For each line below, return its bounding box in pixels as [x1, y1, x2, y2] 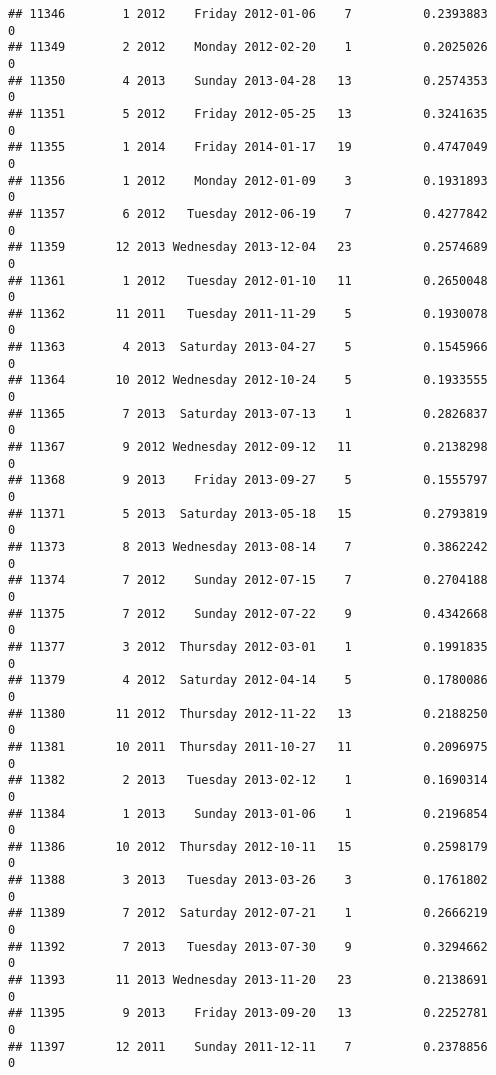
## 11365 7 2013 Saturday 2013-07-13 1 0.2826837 [8, 406, 488, 421]
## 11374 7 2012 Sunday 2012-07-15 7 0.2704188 [8, 573, 488, 588]
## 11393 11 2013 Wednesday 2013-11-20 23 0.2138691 [8, 973, 488, 988]
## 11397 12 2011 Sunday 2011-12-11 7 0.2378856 [8, 1039, 488, 1054]
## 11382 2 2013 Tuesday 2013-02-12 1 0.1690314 [8, 773, 488, 788]
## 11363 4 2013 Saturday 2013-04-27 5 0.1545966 [8, 340, 488, 355]
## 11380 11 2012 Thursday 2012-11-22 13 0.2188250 [8, 706, 488, 721]
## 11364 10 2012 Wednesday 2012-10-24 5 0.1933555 [8, 373, 488, 388]
